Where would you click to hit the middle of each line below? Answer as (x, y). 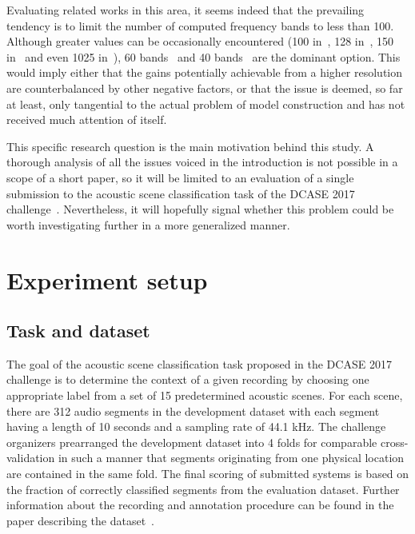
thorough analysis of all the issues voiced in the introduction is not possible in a (202, 162)
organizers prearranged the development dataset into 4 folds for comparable (192, 442)
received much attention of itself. (87, 120)
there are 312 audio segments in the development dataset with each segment (193, 410)
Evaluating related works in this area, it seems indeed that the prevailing (186, 10)
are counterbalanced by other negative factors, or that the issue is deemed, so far (205, 88)
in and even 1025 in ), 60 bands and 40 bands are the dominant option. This (204, 56)
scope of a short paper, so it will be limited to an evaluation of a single (180, 177)
